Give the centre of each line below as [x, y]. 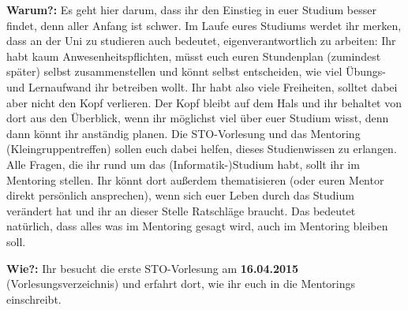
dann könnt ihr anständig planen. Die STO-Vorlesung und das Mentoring [183, 133]
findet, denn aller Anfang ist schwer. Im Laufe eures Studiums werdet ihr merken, [204, 25]
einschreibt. [34, 299]
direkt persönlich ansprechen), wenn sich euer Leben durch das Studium [180, 195]
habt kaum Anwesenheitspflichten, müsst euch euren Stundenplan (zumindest [194, 56]
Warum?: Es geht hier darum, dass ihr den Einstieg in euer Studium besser [191, 9]
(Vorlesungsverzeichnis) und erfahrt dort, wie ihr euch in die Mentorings [181, 284]
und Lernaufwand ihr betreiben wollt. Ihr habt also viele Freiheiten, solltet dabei [202, 86]
